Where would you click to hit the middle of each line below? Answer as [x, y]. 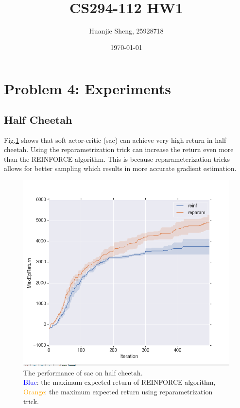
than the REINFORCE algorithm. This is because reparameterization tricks [117, 159]
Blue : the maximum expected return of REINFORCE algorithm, [120, 382]
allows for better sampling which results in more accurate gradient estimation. [120, 168]
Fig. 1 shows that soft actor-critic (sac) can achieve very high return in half [115, 140]
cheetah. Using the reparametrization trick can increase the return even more [119, 149]
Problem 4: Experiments [87, 89]
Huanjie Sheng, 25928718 [126, 31]
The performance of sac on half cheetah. [83, 372]
